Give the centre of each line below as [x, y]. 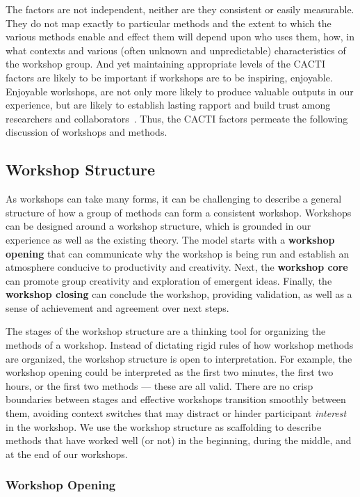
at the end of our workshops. [67, 453]
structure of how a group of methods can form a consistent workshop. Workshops [179, 212]
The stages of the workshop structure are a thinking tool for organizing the [166, 331]
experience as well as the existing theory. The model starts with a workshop [170, 239]
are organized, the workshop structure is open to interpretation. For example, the [179, 358]
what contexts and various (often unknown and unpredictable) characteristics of [176, 50]
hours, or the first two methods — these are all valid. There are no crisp [159, 385]
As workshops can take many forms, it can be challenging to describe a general [174, 199]
